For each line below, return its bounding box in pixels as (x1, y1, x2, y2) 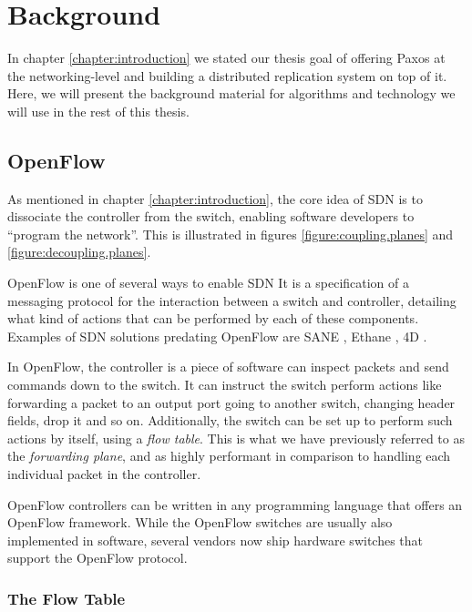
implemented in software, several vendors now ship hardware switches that (7, 530, 424, 549)
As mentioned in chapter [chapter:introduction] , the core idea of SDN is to (7, 189, 423, 208)
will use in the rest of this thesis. (7, 101, 190, 120)
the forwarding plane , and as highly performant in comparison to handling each (7, 446, 451, 465)
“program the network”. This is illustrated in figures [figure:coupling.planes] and (7, 224, 454, 243)
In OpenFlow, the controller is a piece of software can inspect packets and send (7, 357, 449, 376)
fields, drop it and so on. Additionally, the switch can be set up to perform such (7, 411, 453, 430)
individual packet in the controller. (7, 464, 201, 484)
